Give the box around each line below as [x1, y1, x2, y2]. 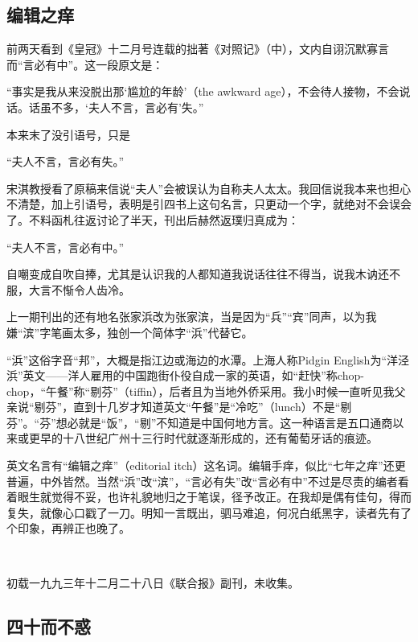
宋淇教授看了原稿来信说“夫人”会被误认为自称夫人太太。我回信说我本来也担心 [6, 179, 412, 196]
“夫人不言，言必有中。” [6, 238, 125, 255]
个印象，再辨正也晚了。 [6, 520, 130, 537]
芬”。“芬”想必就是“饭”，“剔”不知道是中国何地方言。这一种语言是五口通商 [6, 414, 393, 430]
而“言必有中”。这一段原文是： [6, 56, 164, 72]
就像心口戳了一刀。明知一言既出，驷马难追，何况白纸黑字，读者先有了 [39, 504, 412, 521]
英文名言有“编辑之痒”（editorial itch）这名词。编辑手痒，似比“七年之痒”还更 [6, 457, 406, 474]
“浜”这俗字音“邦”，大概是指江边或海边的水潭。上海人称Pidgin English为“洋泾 [6, 351, 409, 368]
